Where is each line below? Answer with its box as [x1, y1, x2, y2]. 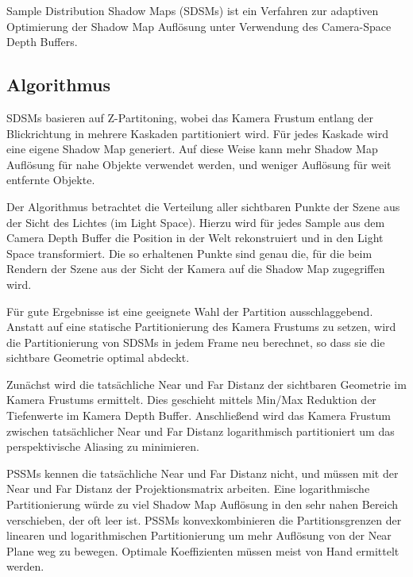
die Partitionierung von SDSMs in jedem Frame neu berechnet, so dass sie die [6, 333, 385, 350]
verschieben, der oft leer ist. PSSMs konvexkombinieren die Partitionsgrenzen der [6, 511, 402, 528]
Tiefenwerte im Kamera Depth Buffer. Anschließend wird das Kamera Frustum [6, 407, 392, 424]
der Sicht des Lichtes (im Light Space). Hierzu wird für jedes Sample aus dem [6, 213, 385, 230]
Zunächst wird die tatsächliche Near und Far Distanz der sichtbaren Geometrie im [6, 375, 407, 392]
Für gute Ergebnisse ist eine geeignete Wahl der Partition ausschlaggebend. [6, 302, 373, 319]
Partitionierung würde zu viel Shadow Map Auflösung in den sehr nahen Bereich [6, 496, 399, 513]
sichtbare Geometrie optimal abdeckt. [6, 349, 190, 366]
